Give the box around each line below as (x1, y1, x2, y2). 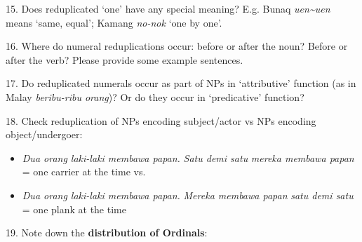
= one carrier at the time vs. (22, 164, 146, 179)
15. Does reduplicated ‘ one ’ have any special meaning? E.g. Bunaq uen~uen (6, 1, 330, 15)
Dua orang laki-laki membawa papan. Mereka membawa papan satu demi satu (22, 187, 354, 202)
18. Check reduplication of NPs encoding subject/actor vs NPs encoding (6, 113, 316, 128)
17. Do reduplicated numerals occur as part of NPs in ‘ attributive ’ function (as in (6, 76, 356, 90)
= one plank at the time (22, 201, 126, 216)
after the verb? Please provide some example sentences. (6, 52, 243, 67)
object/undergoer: (6, 127, 83, 142)
